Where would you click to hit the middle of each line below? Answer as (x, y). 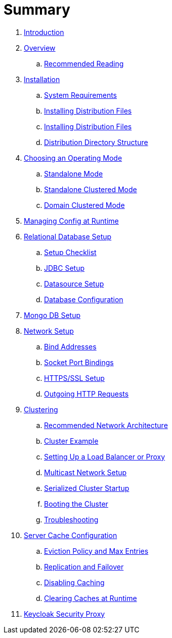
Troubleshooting (71, 519)
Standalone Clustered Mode (91, 189)
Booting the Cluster (76, 504)
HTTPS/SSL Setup (74, 378)
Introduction (44, 32)
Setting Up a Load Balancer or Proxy (105, 456)
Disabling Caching (74, 582)
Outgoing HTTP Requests (87, 394)
